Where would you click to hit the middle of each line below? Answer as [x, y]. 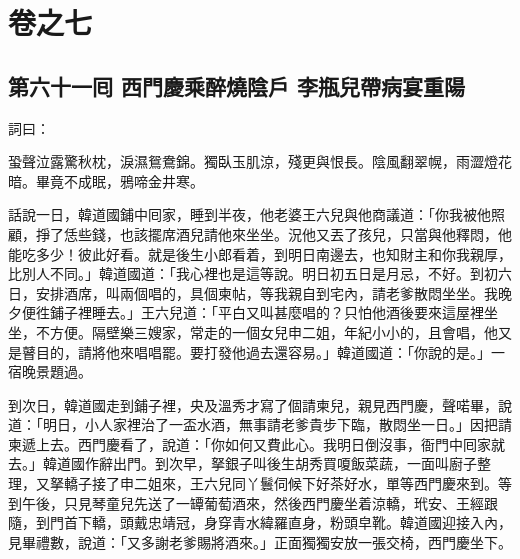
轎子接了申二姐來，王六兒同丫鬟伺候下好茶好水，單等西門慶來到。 [280, 483]
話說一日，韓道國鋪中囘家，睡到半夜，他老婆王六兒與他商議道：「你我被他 [249, 214]
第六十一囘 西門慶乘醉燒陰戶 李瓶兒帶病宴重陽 [237, 85]
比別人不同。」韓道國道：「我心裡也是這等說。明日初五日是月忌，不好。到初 [253, 273]
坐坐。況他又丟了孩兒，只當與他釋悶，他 [378, 233]
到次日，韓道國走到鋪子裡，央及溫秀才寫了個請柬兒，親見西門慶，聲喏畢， [253, 404]
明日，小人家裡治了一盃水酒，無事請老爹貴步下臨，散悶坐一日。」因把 [270, 424]
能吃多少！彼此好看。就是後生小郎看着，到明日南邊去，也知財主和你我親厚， [260, 253]
